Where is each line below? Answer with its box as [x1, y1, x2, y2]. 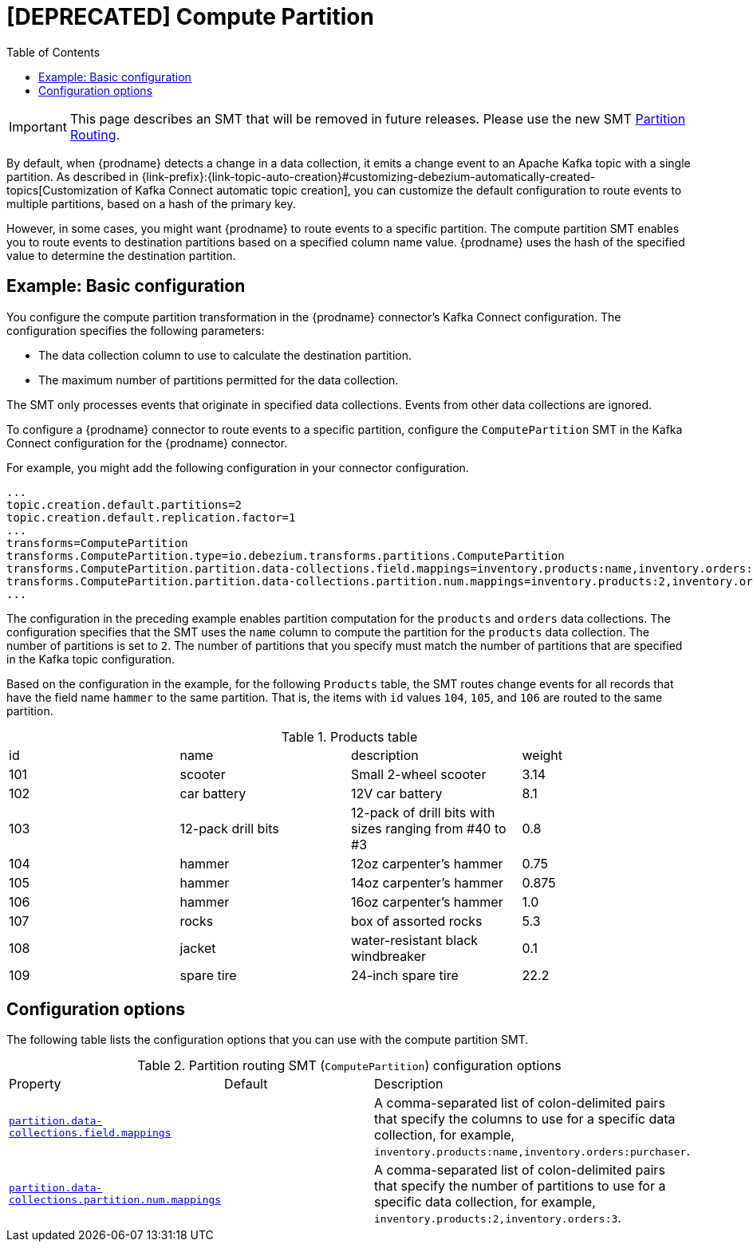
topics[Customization [6, 183, 118, 197]
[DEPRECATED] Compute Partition [6, 3, 374, 30]
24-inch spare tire [351, 967, 459, 983]
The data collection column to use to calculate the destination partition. [38, 348, 412, 362]
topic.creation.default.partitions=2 [6, 498, 242, 511]
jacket [179, 939, 216, 956]
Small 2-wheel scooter [351, 766, 487, 782]
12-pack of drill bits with [351, 804, 495, 821]
